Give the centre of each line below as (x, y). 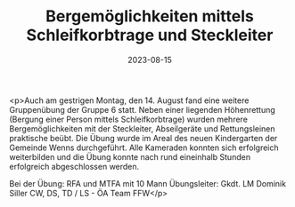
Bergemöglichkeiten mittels (150, 16)
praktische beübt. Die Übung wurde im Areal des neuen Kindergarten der (143, 138)
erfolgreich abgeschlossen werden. (74, 166)
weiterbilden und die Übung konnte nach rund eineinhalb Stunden (130, 156)
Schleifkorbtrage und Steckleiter (150, 35)
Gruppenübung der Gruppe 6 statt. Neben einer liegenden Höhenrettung (143, 109)
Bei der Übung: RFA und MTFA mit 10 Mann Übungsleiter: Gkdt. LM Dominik (148, 183)
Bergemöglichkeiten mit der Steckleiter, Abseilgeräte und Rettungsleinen (142, 128)
